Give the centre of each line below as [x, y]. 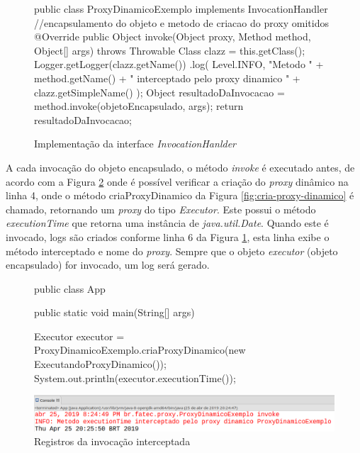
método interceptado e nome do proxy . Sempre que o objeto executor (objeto [172, 251]
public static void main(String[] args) [114, 312]
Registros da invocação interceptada [112, 441]
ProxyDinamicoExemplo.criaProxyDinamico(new [140, 350]
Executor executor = [79, 336]
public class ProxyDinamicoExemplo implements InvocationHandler [181, 9]
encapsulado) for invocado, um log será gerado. [108, 265]
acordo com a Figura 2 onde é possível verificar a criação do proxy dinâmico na [177, 181]
